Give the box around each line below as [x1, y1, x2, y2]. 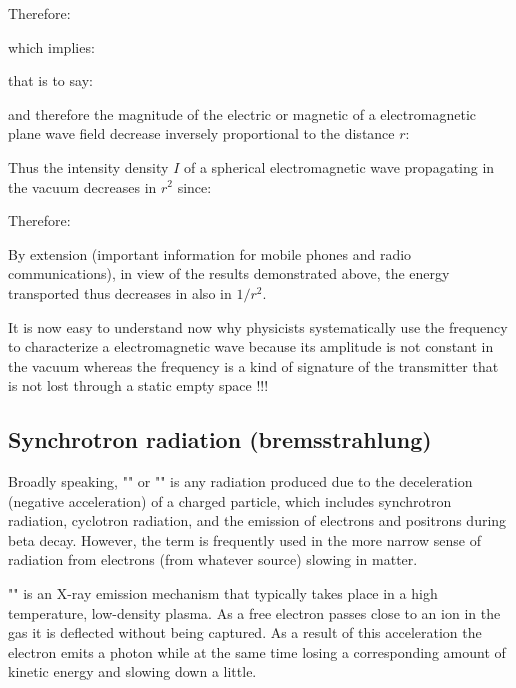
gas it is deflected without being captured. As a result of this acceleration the [8, 622, 482, 643]
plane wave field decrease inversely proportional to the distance [8, 123, 395, 144]
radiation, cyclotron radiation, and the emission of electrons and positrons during [8, 510, 507, 531]
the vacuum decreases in [8, 176, 157, 197]
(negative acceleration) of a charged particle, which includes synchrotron [8, 490, 452, 511]
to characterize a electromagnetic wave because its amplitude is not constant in [8, 336, 494, 357]
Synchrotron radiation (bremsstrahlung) [8, 424, 432, 455]
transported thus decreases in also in [8, 282, 232, 303]
